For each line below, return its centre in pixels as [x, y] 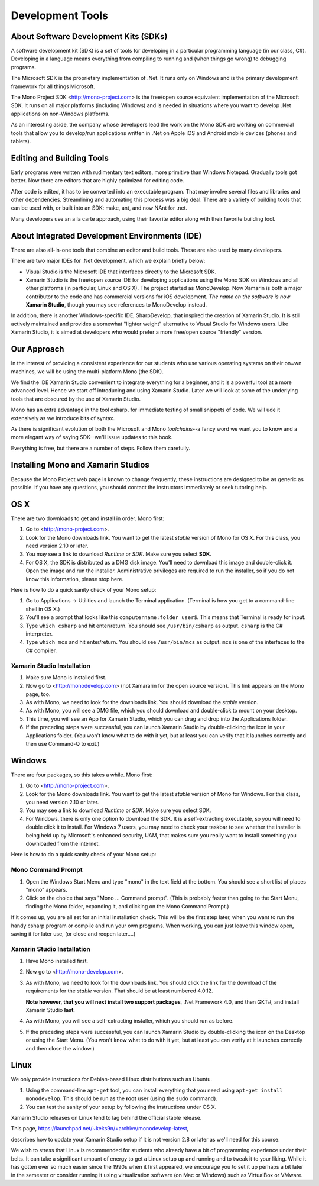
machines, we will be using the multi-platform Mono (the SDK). [87, 371]
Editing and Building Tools [60, 158]
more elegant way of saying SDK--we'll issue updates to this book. [92, 437]
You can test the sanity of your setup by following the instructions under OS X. [121, 1107]
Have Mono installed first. [57, 961]
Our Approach [38, 349]
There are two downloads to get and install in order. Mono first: [88, 518]
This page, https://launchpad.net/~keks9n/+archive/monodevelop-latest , [100, 1129]
